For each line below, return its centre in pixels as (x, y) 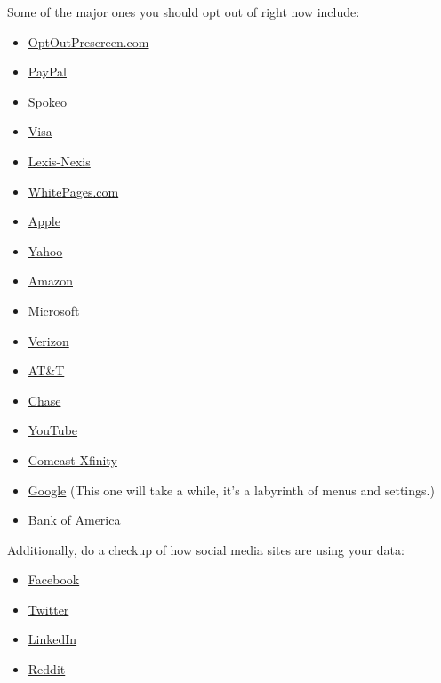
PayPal (47, 72)
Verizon (48, 340)
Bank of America (74, 520)
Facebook (54, 579)
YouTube (53, 430)
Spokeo (47, 101)
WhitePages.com (73, 191)
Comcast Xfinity (72, 459)
